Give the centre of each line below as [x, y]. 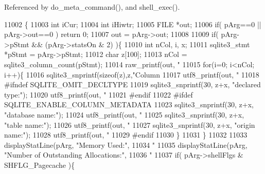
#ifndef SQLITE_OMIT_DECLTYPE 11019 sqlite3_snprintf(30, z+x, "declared [132, 84]
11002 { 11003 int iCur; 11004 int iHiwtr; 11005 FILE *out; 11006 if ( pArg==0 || [133, 24]
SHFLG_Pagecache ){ [40, 165]
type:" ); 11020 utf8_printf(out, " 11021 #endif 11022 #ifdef [99, 94]
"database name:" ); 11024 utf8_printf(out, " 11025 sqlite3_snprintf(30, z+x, [124, 114]
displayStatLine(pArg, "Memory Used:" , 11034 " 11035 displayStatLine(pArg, [126, 144]
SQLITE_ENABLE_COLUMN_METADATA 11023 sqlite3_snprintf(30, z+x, [129, 104]
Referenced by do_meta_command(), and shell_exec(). [92, 7]
